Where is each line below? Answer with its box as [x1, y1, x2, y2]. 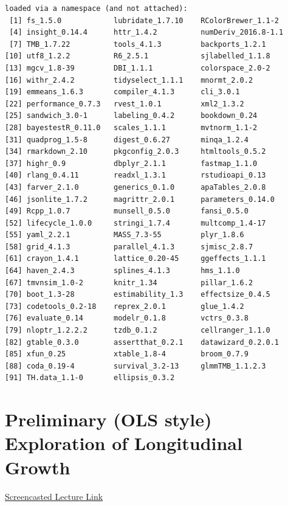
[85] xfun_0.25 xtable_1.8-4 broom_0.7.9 [5, 350, 249, 359]
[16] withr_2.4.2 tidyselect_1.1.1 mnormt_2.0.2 [5, 75, 253, 85]
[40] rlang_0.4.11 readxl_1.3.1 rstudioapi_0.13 [5, 171, 266, 180]
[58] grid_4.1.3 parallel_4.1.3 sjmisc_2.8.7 [5, 242, 253, 251]
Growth [5, 454, 70, 479]
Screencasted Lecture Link [5, 490, 103, 502]
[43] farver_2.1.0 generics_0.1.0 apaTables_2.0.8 [5, 182, 266, 192]
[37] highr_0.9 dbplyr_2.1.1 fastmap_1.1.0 [5, 159, 258, 168]
